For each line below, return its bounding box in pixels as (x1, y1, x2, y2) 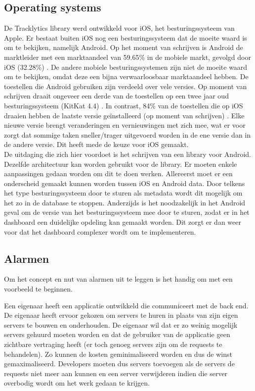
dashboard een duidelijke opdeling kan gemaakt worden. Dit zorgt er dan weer (4, 217, 241, 227)
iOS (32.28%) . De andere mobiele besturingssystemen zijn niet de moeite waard (4, 61, 248, 72)
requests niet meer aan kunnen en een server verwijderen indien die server (4, 368, 228, 378)
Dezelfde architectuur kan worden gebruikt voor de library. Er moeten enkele (4, 158, 237, 169)
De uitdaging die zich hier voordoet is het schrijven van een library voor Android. (4, 148, 251, 159)
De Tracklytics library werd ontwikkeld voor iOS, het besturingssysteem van (4, 23, 235, 33)
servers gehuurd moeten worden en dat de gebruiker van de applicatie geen (4, 329, 230, 340)
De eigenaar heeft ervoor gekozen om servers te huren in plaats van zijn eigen (4, 310, 238, 320)
